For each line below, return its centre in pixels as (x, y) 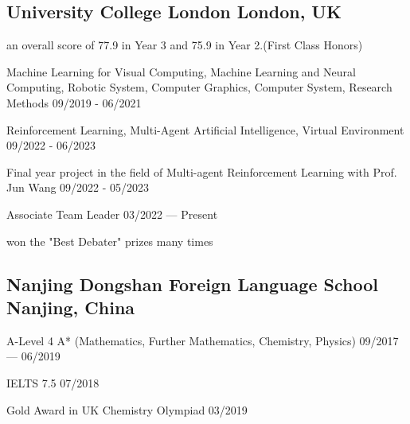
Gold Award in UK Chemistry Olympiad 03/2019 (127, 409)
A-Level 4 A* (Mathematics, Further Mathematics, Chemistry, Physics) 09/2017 (203, 340)
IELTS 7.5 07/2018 (53, 382)
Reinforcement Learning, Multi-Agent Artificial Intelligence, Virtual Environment (205, 129)
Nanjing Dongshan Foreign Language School (192, 284)
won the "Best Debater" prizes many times (110, 241)
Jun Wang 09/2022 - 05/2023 (78, 187)
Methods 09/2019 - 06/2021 (74, 102)
